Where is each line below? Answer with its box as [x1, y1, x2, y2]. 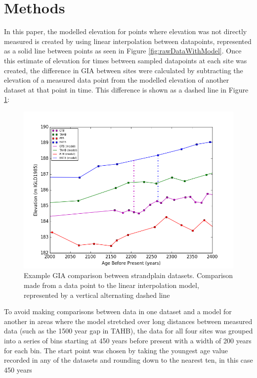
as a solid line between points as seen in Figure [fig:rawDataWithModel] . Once [4, 46, 242, 56]
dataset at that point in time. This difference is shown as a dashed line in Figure [4, 84, 249, 94]
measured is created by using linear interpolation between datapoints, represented [4, 36, 252, 46]
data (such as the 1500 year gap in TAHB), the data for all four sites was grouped [4, 326, 253, 336]
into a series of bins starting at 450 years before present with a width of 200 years [4, 335, 252, 346]
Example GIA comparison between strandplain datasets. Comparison [24, 270, 233, 281]
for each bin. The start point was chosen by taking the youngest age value [4, 345, 228, 355]
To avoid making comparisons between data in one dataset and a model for [4, 306, 232, 317]
